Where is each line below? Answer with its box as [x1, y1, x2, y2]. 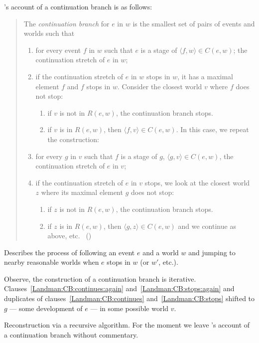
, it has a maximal [177, 71, 233, 81]
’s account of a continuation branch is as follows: [4, 1, 152, 11]
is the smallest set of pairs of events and [132, 18, 255, 28]
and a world [142, 247, 179, 257]
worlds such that [23, 28, 75, 38]
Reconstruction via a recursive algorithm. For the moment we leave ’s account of [4, 320, 250, 330]
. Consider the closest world [117, 81, 202, 91]
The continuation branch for [23, 18, 110, 28]
